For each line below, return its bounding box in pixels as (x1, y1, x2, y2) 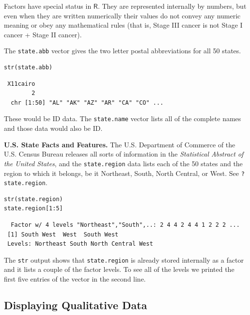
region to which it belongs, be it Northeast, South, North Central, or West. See (4, 168, 239, 178)
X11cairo (7, 80, 35, 87)
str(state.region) (4, 195, 63, 203)
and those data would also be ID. (4, 123, 103, 133)
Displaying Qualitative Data (4, 298, 147, 313)
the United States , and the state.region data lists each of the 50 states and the (4, 158, 243, 168)
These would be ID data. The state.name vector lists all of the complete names (4, 113, 241, 124)
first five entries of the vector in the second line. (4, 274, 146, 284)
